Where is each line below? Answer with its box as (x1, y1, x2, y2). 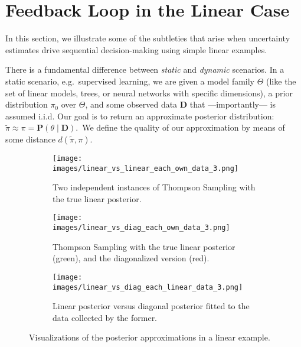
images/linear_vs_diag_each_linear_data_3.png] (53, 283, 243, 291)
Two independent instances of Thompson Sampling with (53, 181, 256, 193)
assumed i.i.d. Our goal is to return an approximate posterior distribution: (5, 109, 274, 122)
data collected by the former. (53, 311, 158, 323)
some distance (5, 132, 55, 145)
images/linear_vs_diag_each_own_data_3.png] (53, 223, 230, 232)
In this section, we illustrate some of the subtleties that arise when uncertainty (5, 32, 290, 44)
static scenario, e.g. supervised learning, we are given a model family (5, 74, 255, 87)
